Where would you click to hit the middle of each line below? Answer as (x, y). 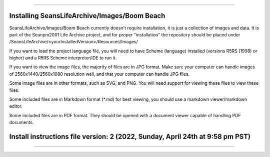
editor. (16, 106)
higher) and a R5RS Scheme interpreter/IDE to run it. (63, 58)
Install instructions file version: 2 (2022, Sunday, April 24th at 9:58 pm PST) (130, 137)
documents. (21, 123)
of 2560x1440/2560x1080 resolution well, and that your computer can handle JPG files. (99, 74)
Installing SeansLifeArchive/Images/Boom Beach (87, 16)
